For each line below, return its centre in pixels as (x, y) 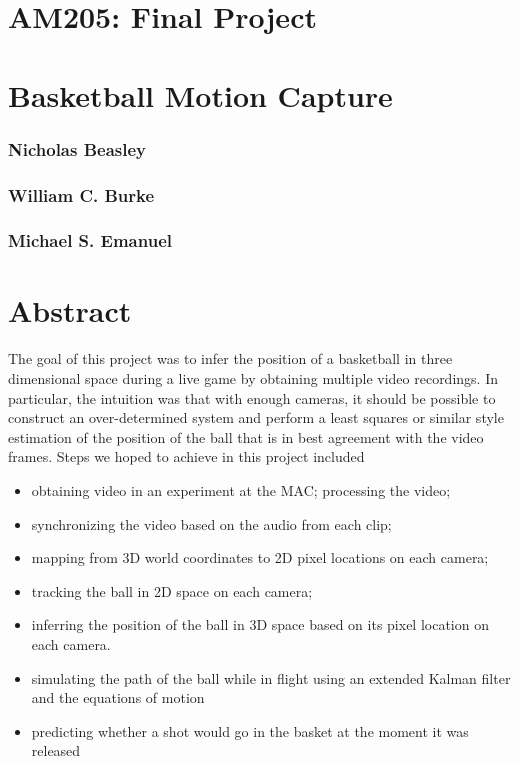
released (56, 750)
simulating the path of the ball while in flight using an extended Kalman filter (271, 677)
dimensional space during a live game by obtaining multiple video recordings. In (253, 378)
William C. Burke (81, 194)
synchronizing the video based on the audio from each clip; (211, 523)
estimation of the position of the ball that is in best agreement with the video (246, 436)
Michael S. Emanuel (90, 240)
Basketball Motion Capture (200, 94)
